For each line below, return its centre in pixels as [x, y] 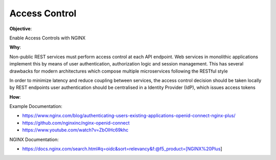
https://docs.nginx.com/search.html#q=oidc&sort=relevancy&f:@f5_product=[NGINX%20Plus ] [122, 149]
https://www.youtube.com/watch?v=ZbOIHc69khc [75, 130]
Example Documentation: [36, 106]
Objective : [21, 29]
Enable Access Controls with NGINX [48, 38]
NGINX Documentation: [34, 139]
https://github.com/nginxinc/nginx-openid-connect [76, 123]
